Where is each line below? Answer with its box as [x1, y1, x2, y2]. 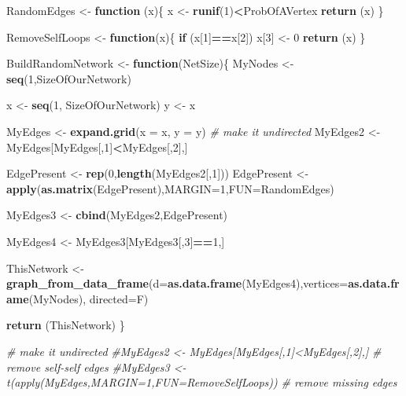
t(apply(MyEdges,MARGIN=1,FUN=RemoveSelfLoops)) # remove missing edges [6, 374, 397, 390]
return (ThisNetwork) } [6, 317, 125, 333]
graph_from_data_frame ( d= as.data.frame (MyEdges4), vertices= [6, 275, 349, 291]
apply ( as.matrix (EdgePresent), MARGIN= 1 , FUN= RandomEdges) [6, 180, 334, 196]
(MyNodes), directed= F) [28, 290, 149, 306]
